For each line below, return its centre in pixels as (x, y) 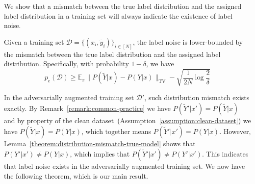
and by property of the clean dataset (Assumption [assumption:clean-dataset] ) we (127, 120)
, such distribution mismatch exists (197, 97)
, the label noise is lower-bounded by (188, 41)
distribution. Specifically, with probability (66, 64)
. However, (235, 131)
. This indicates (225, 154)
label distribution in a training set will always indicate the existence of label (118, 15)
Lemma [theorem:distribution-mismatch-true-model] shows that (100, 143)
